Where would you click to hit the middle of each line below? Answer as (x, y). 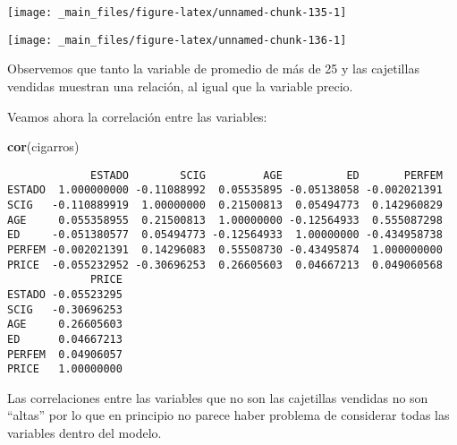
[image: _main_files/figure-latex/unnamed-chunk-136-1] (177, 40)
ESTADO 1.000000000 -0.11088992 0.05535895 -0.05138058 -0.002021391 (225, 190)
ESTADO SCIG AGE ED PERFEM (267, 175)
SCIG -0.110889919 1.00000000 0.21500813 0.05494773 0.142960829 (225, 205)
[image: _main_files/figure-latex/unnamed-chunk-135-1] (177, 13)
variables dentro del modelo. (85, 433)
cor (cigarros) (43, 146)
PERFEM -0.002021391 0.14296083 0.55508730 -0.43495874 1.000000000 (225, 249)
